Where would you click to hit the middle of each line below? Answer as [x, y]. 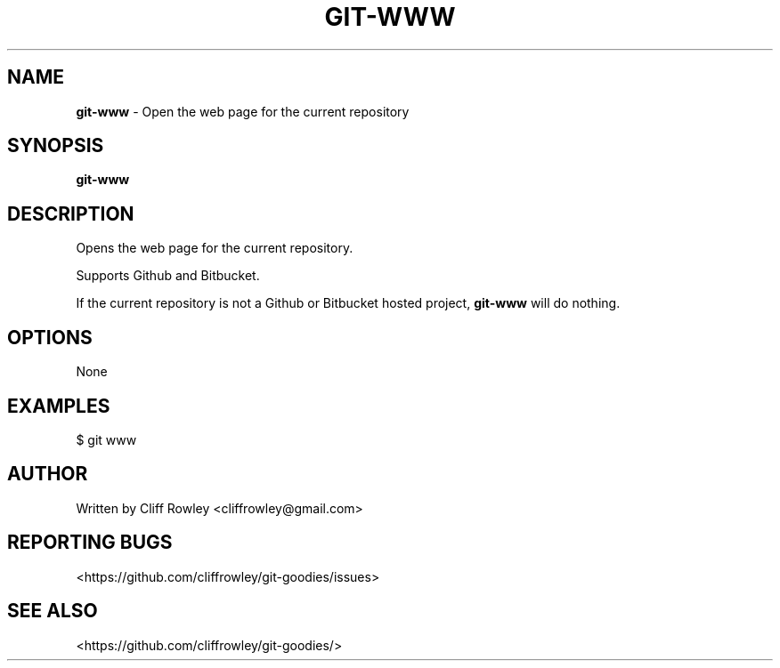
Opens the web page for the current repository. [215, 248]
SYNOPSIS [56, 146]
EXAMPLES [59, 406]
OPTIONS [50, 337]
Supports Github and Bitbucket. [168, 276]
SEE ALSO [53, 611]
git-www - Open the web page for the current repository [243, 111]
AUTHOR [48, 474]
